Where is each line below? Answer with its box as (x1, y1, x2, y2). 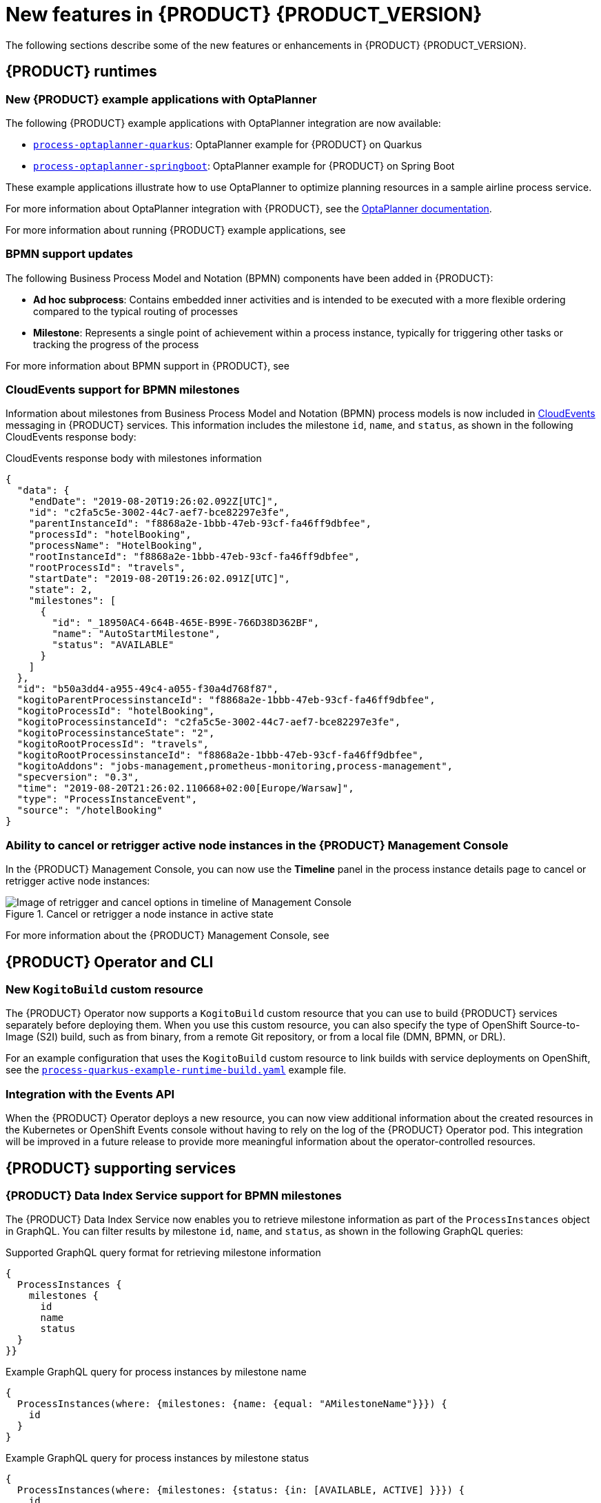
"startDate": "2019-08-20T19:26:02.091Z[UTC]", (28, 573, 291, 585)
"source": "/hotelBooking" (17, 805, 163, 816)
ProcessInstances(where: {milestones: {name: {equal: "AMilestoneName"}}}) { (17, 1398, 447, 1410)
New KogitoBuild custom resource (6, 982, 203, 997)
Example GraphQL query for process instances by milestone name (6, 1366, 307, 1378)
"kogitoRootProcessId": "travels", (17, 738, 210, 750)
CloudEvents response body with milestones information (6, 452, 262, 465)
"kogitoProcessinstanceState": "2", (17, 727, 215, 739)
